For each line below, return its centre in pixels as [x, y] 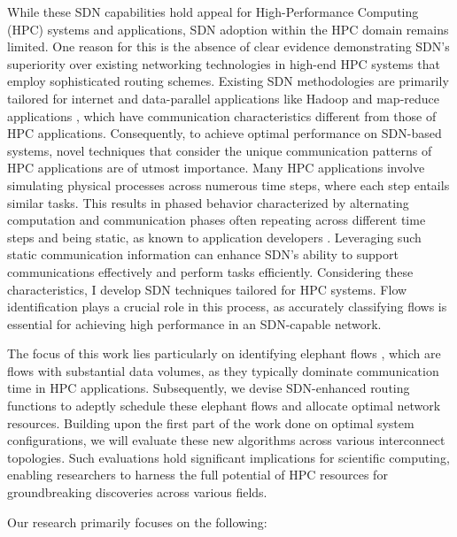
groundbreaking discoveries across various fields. [137, 492]
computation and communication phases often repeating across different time [217, 220]
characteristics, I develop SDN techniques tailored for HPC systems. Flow [207, 289]
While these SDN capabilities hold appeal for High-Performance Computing [213, 12]
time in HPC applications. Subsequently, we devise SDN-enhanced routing [209, 388]
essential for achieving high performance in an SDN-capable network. [194, 323]
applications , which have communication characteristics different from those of [222, 115]
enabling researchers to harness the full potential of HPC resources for [198, 475]
